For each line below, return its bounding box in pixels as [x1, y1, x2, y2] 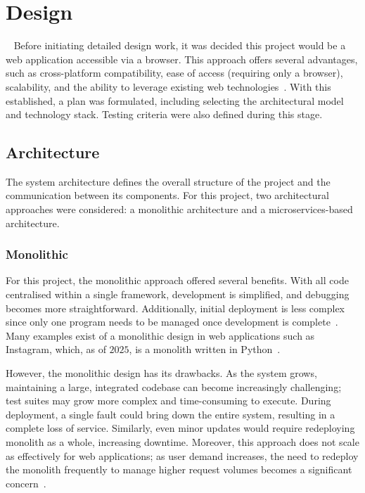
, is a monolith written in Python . [129, 342, 281, 357]
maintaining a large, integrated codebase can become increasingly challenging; [6, 379, 342, 394]
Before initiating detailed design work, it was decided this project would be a [13, 38, 346, 53]
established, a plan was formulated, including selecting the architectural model [6, 93, 344, 108]
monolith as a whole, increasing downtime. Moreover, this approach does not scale [6, 435, 359, 449]
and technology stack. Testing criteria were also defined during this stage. [6, 107, 323, 122]
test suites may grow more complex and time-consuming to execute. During [6, 393, 331, 408]
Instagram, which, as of [6, 342, 106, 357]
